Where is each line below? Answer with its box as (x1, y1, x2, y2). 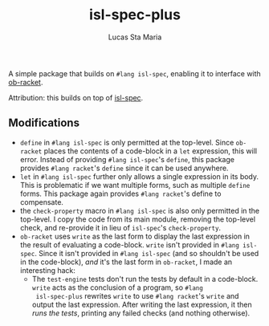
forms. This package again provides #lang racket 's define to (19, 189, 222, 198)
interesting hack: (19, 265, 76, 275)
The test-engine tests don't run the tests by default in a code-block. (31, 274, 259, 283)
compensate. (19, 197, 64, 206)
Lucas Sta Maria (108, 32, 162, 42)
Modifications (8, 116, 80, 130)
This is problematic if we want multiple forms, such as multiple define (19, 180, 251, 189)
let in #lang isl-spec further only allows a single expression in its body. (19, 171, 259, 181)
